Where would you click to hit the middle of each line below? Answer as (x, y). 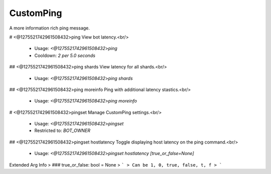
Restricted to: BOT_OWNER (62, 130)
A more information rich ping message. (50, 28)
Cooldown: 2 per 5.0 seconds (65, 55)
